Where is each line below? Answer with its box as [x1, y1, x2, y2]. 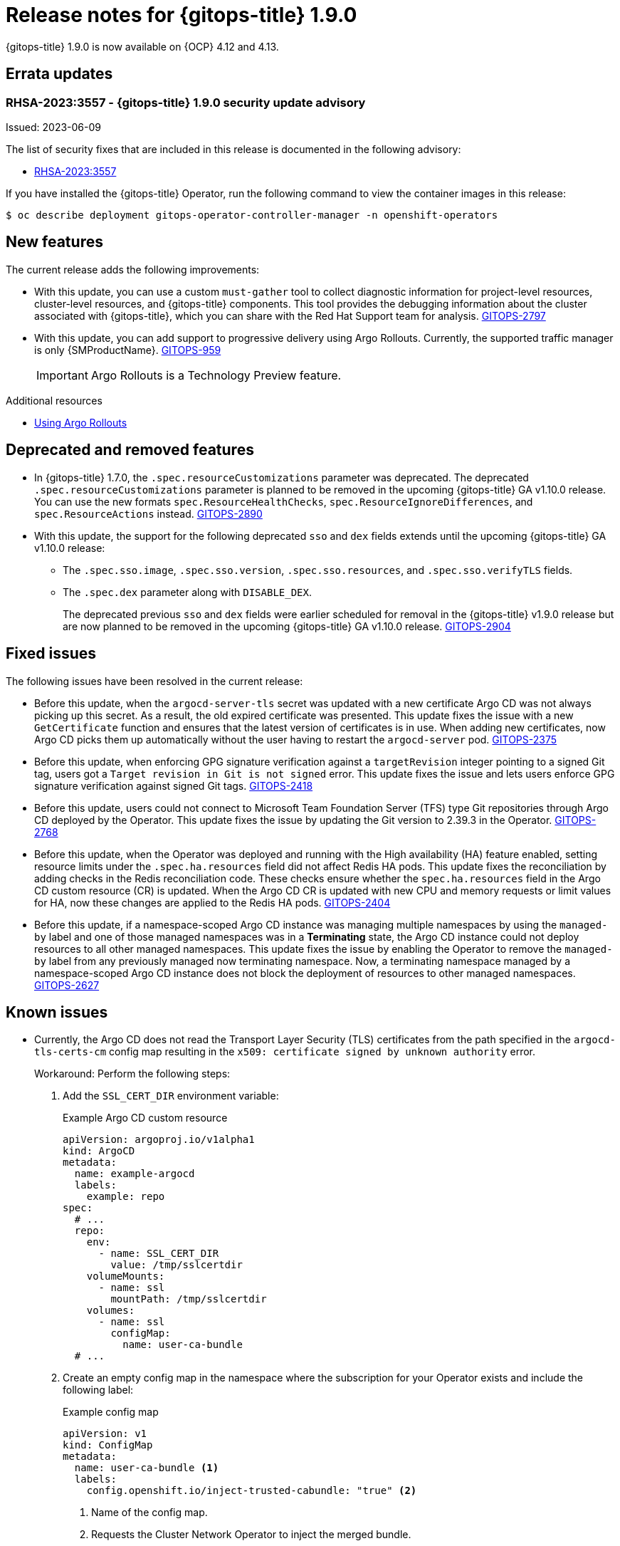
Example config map [63, 1406, 159, 1419]
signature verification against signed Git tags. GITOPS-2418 [34, 779, 313, 792]
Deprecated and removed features [6, 441, 254, 459]
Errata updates [6, 65, 113, 83]
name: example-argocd [74, 1168, 195, 1180]
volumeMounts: [86, 1270, 165, 1283]
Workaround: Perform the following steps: [34, 1067, 231, 1080]
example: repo [86, 1191, 165, 1203]
